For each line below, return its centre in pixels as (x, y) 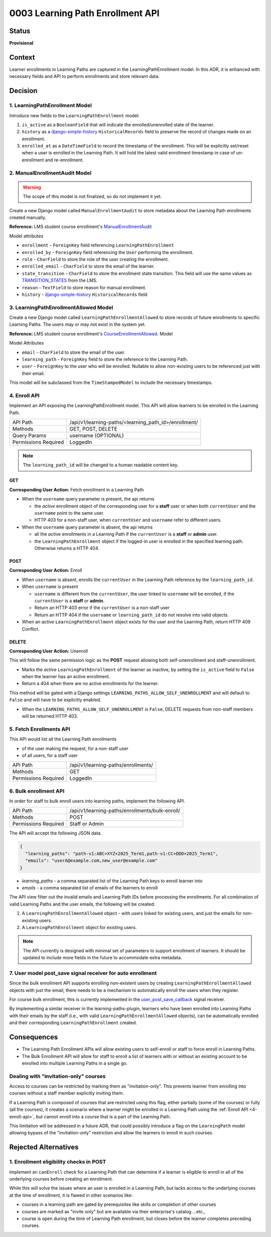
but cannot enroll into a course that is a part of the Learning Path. (103, 1116)
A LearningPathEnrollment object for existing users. (79, 927)
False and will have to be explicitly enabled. (55, 700)
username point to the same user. (70, 513)
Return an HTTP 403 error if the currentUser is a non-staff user (102, 608)
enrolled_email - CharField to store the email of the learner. (88, 266)
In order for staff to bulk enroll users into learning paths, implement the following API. (97, 801)
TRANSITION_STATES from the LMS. (60, 280)
